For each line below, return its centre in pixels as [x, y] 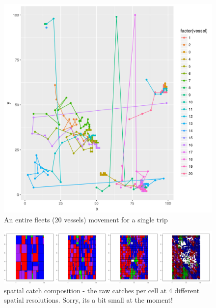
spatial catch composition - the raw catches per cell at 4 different [102, 290]
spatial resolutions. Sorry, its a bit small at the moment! [88, 300]
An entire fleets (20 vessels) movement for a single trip [86, 219]
